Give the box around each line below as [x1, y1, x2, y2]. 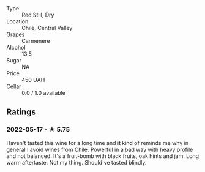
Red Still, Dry [21, 11, 54, 18]
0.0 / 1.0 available [21, 89, 66, 96]
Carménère [21, 37, 50, 44]
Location [6, 18, 29, 25]
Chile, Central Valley [21, 24, 73, 31]
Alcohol [6, 44, 26, 51]
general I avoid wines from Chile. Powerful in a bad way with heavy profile [6, 146, 193, 153]
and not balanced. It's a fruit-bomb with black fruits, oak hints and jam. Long [6, 152, 199, 160]
